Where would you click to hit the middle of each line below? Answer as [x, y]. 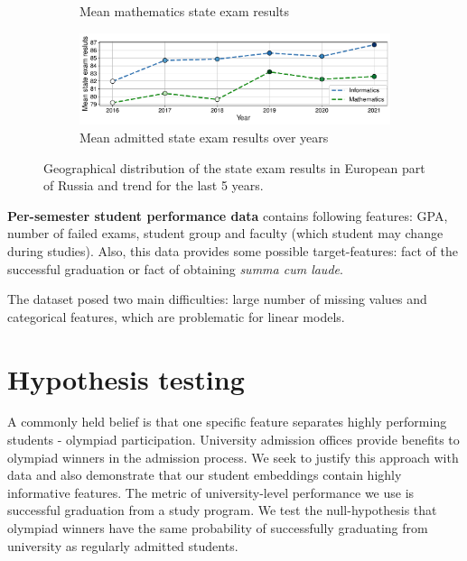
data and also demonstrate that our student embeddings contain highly [205, 475]
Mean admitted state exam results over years [204, 137]
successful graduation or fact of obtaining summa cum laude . [175, 268]
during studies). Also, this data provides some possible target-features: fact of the [233, 250]
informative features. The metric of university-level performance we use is [211, 492]
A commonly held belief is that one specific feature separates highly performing [227, 422]
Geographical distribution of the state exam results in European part [234, 167]
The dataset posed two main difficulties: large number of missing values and [217, 299]
